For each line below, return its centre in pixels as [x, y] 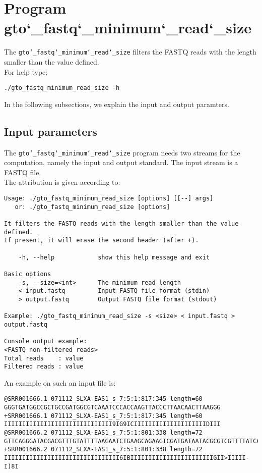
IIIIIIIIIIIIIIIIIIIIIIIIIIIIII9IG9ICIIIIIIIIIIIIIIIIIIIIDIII [112, 424]
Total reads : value [44, 358]
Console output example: [46, 341]
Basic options [28, 274]
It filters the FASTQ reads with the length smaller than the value [121, 224]
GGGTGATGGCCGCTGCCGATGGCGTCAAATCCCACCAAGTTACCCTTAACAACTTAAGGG [112, 408]
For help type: [26, 71]
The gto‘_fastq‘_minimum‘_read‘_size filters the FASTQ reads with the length [130, 52]
